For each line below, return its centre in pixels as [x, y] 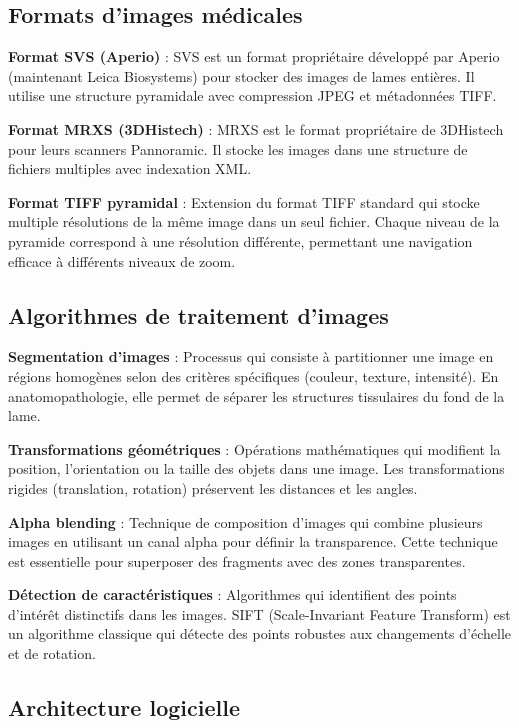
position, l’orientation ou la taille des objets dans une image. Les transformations [256, 468]
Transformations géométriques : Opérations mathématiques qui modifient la [254, 448]
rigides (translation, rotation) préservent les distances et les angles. [213, 487]
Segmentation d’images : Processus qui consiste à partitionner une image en [251, 356]
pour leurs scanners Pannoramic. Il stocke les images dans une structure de [238, 148]
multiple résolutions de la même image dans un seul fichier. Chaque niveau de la [254, 221]
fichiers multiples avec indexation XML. [130, 168]
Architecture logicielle [124, 707]
